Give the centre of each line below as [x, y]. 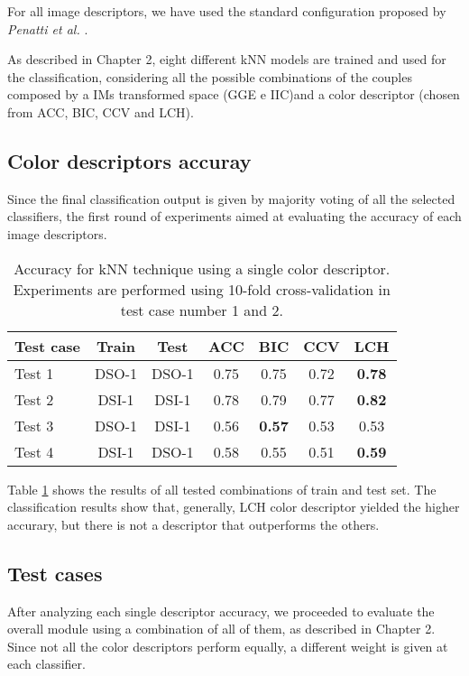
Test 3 [34, 425]
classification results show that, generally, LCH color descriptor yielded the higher [234, 507]
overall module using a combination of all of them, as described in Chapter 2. [221, 629]
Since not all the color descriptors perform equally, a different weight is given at [228, 646]
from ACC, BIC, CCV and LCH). [101, 111]
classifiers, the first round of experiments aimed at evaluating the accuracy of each [234, 216]
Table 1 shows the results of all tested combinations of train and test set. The [222, 489]
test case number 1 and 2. [202, 310]
